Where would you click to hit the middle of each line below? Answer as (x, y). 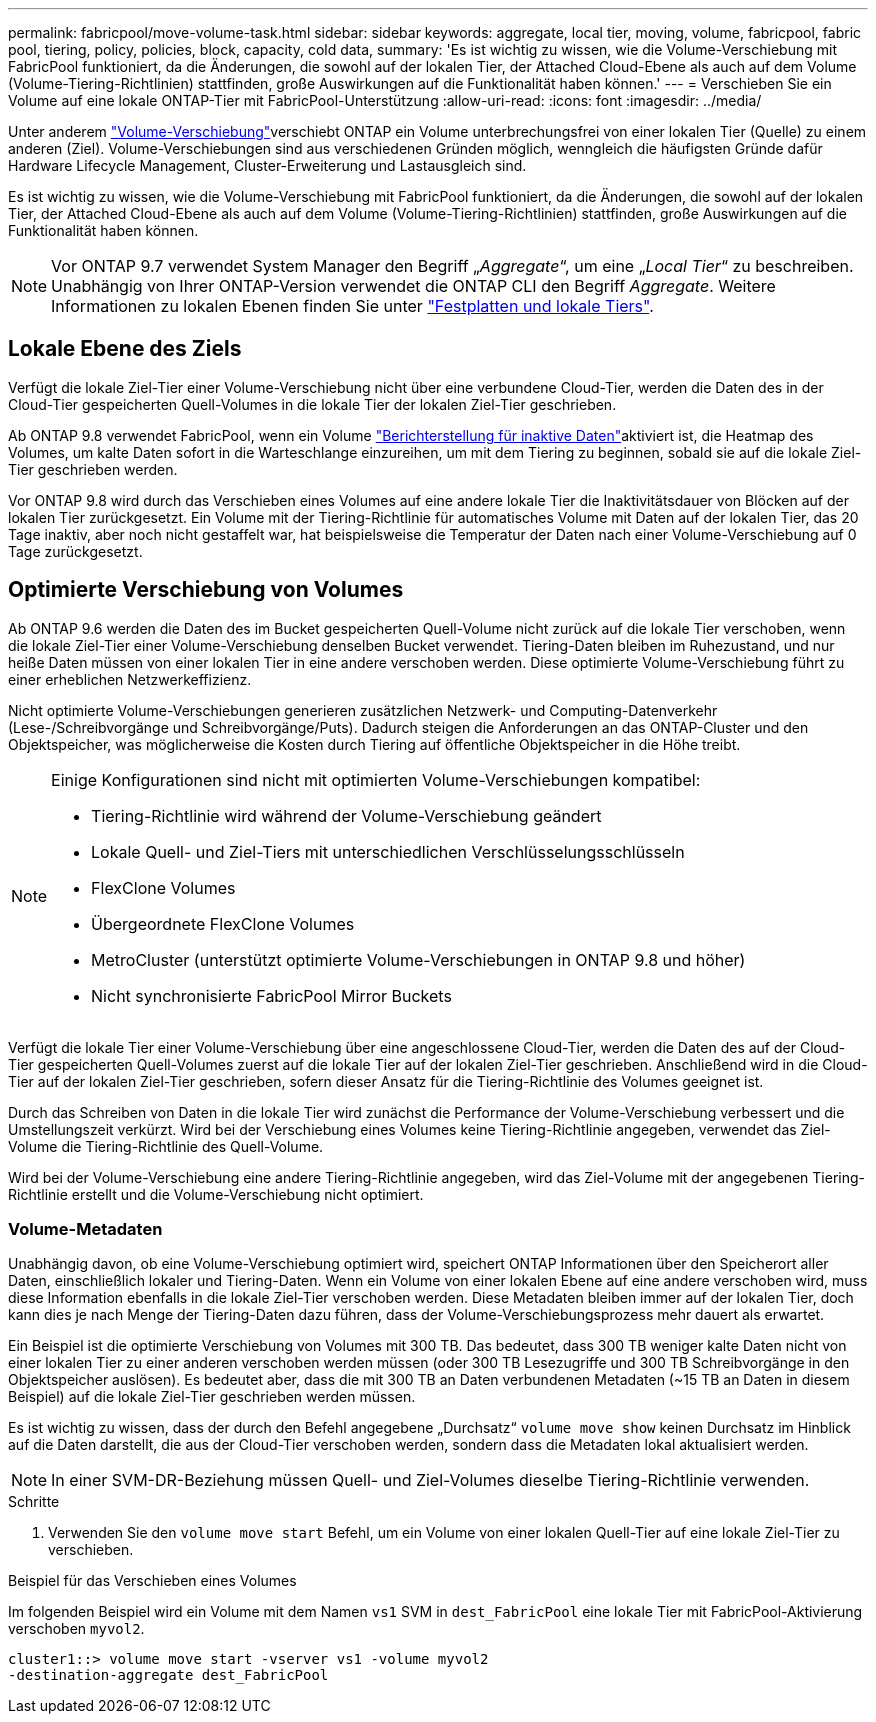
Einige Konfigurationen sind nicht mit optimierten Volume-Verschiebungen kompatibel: (376, 779)
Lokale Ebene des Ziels (125, 349)
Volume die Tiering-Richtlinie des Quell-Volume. (166, 1146)
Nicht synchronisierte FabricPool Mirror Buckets (271, 995)
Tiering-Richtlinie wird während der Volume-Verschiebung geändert (346, 815)
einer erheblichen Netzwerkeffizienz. (130, 679)
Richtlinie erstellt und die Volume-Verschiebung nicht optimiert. (216, 1194)
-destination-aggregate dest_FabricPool (168, 1675)
